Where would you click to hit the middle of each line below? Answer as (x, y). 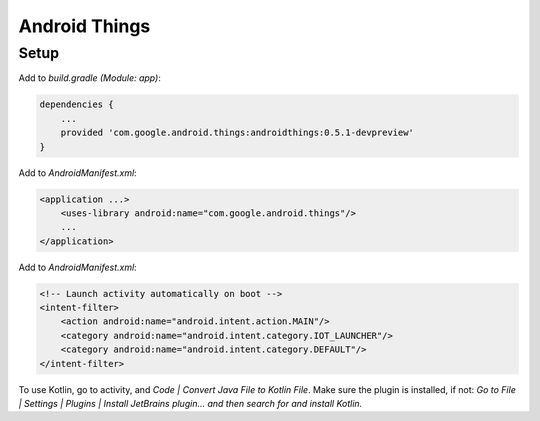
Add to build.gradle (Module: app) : (90, 78)
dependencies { (76, 104)
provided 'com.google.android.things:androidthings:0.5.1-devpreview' (237, 133)
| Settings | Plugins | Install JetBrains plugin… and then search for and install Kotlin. (190, 403)
